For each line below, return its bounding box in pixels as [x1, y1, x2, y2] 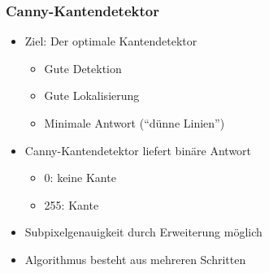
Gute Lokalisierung [44, 87, 140, 104]
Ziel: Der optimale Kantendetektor [24, 32, 197, 50]
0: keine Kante [44, 169, 116, 186]
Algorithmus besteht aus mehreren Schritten [24, 250, 246, 267]
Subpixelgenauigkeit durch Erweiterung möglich [24, 223, 262, 240]
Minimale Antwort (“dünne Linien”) [44, 115, 225, 131]
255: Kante [44, 196, 99, 213]
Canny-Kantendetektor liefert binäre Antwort [24, 141, 252, 158]
